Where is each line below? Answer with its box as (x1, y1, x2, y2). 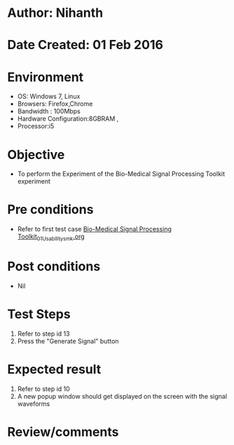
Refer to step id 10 (17, 384, 70, 393)
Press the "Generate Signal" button (17, 336, 119, 345)
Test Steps (7, 306, 71, 322)
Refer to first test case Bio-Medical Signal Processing (17, 225, 172, 233)
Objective (7, 146, 65, 163)
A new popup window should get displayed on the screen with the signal (17, 392, 228, 400)
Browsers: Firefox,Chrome (17, 100, 93, 108)
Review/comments (7, 424, 119, 439)
